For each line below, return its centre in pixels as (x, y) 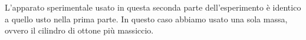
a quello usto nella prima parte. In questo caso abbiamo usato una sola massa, (146, 19)
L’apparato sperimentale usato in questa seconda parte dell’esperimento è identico (153, 7)
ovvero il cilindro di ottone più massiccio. (79, 30)
